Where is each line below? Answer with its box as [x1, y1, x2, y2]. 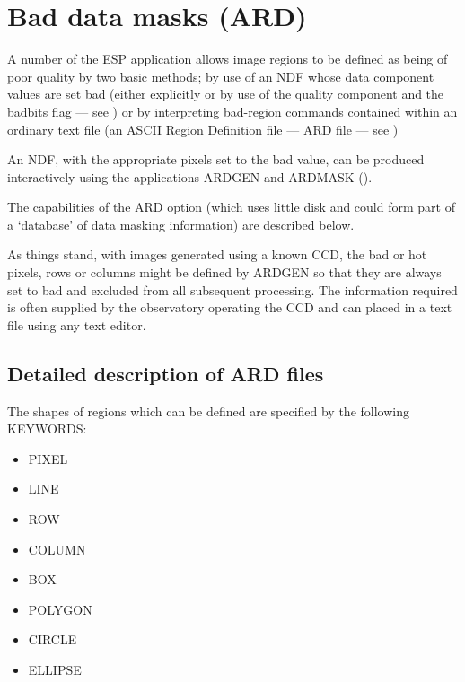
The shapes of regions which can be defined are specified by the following [7, 401, 409, 420]
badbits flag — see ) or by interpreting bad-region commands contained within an [7, 101, 458, 120]
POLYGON [28, 599, 92, 618]
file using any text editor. [7, 315, 146, 334]
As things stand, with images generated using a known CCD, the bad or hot [7, 245, 427, 264]
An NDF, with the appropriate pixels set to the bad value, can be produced [7, 150, 425, 169]
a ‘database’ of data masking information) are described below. [7, 214, 355, 233]
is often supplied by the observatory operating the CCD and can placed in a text [7, 298, 452, 317]
